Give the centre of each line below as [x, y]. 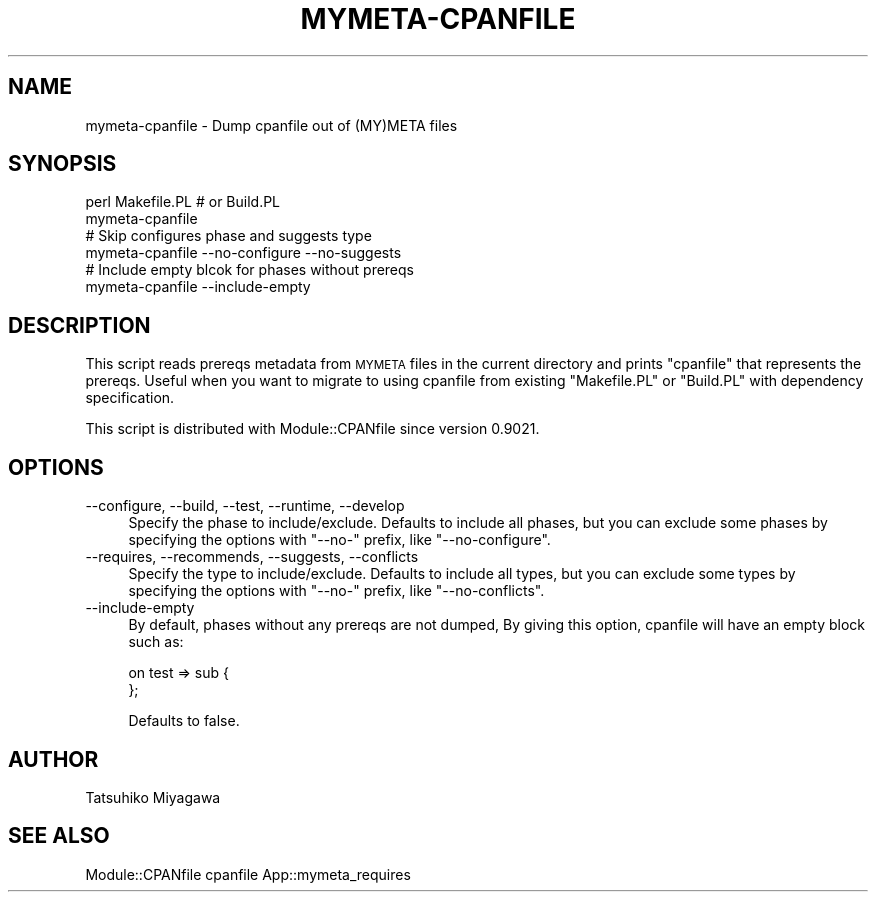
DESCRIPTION [79, 325]
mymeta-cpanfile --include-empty [198, 287]
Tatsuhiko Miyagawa [153, 797]
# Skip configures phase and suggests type [228, 236]
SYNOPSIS [62, 164]
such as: [156, 642]
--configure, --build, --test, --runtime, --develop [245, 506]
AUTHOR [53, 759]
